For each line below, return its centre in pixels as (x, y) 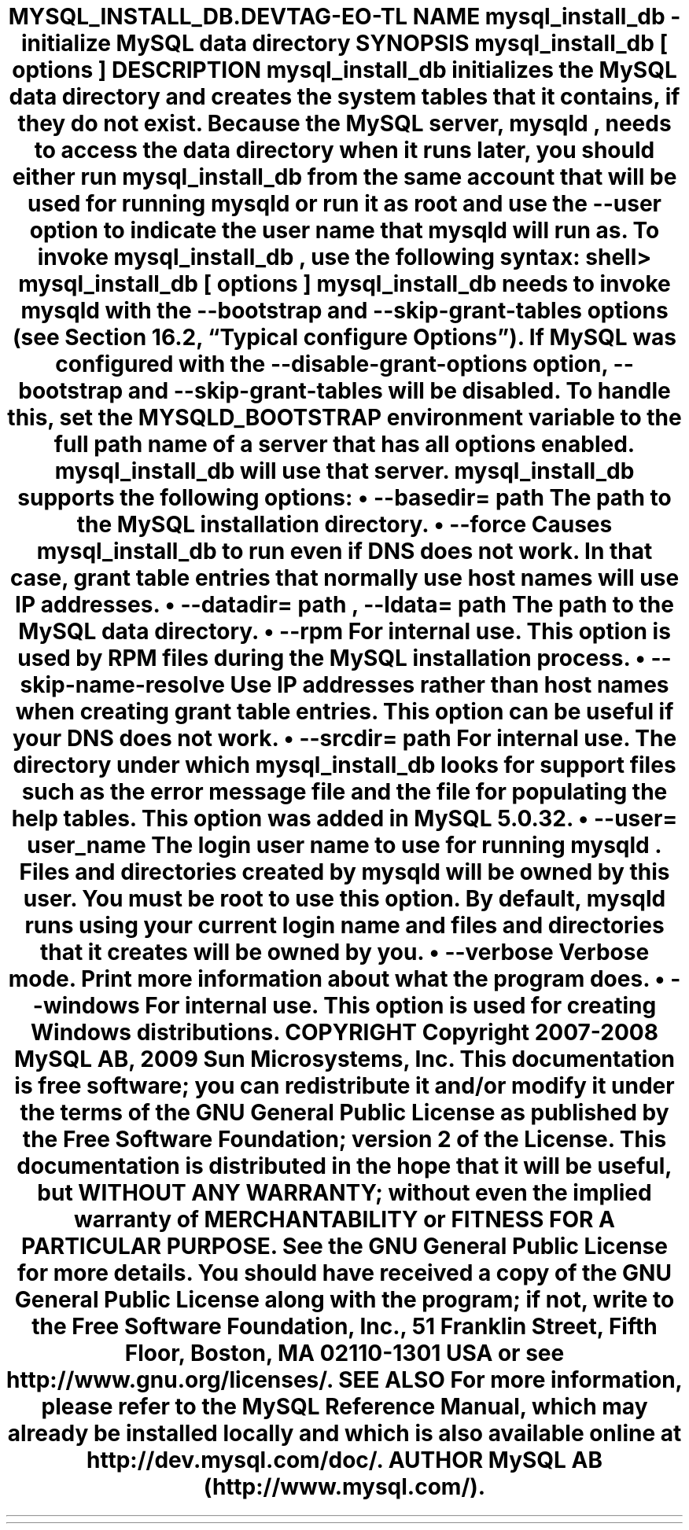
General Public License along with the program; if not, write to (344, 1300)
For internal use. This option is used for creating (401, 1006)
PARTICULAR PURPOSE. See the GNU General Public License (344, 1246)
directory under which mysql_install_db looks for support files (344, 765)
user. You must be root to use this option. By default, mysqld (344, 899)
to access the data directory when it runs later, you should (344, 150)
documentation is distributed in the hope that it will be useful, (344, 1166)
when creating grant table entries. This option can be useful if (344, 712)
